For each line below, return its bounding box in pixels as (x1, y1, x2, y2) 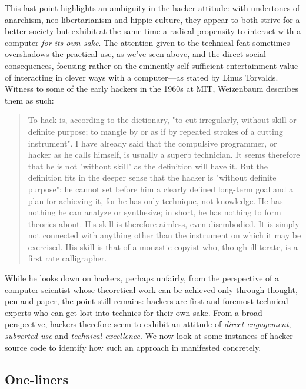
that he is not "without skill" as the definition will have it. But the (28, 159, 268, 172)
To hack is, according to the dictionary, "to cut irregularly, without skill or (28, 114, 297, 126)
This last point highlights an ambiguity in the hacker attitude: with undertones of (5, 2, 300, 14)
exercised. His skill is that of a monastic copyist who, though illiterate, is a (28, 240, 298, 252)
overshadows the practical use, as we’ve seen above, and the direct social (5, 48, 266, 60)
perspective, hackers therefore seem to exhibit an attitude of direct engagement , (5, 318, 291, 330)
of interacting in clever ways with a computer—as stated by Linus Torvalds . (5, 71, 278, 83)
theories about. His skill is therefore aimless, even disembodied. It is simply (28, 217, 300, 230)
